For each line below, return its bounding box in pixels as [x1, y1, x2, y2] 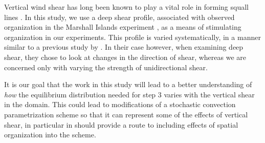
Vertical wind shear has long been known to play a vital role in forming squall [4, 2, 249, 12]
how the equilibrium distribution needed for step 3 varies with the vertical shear [4, 89, 255, 99]
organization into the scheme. [4, 129, 96, 140]
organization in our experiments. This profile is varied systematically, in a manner [4, 31, 261, 42]
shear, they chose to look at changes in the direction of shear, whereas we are [4, 51, 247, 62]
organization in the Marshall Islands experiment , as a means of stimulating [4, 22, 241, 32]
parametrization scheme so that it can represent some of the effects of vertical [4, 109, 248, 119]
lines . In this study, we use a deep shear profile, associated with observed [4, 11, 235, 22]
